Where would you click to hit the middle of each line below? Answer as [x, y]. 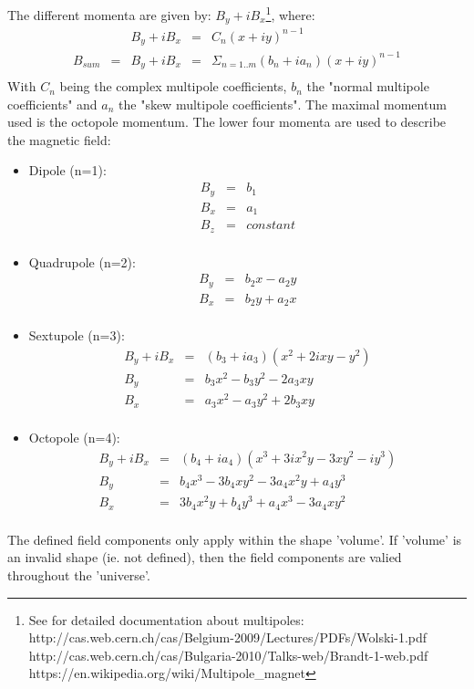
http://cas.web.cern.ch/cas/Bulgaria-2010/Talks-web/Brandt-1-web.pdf [228, 655]
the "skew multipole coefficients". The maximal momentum [283, 104]
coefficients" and [52, 104]
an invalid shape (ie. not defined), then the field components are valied [205, 557]
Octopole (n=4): [74, 437]
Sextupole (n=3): [77, 335]
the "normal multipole [368, 86]
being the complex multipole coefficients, [173, 86]
